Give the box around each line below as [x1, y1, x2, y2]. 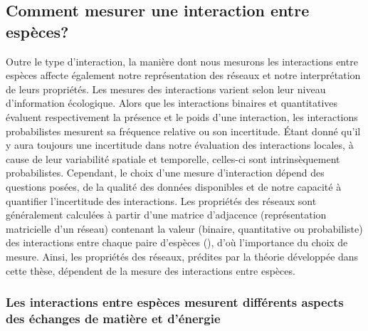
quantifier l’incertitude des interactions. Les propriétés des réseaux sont [6, 193, 317, 208]
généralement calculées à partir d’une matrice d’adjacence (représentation [6, 207, 327, 222]
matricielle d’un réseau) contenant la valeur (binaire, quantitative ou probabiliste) [6, 221, 363, 236]
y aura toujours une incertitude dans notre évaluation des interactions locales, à [6, 137, 354, 152]
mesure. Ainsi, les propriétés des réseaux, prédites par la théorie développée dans [6, 248, 359, 263]
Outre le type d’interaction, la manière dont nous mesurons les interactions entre [6, 53, 358, 68]
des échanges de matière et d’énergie [6, 309, 221, 327]
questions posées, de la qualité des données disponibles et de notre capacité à [6, 179, 342, 194]
